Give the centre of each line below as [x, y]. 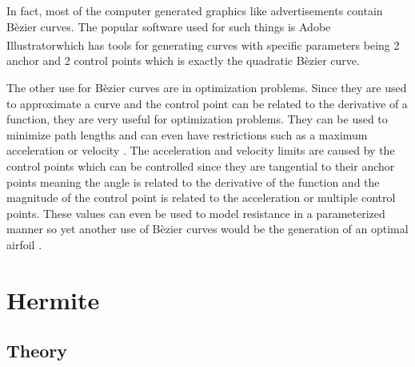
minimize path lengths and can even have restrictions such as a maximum [187, 134]
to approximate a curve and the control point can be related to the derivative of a [207, 103]
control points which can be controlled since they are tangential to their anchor [201, 166]
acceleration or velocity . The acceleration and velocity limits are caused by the [201, 150]
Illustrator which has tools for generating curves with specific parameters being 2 [203, 44]
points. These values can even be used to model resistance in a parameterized [196, 213]
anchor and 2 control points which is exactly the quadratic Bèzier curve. [183, 60]
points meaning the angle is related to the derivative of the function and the [193, 181]
